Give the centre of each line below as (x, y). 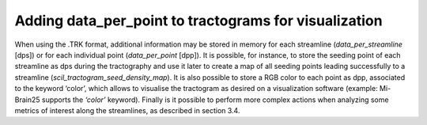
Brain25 (27, 100)
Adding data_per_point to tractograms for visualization (198, 21)
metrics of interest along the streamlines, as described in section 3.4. (127, 110)
